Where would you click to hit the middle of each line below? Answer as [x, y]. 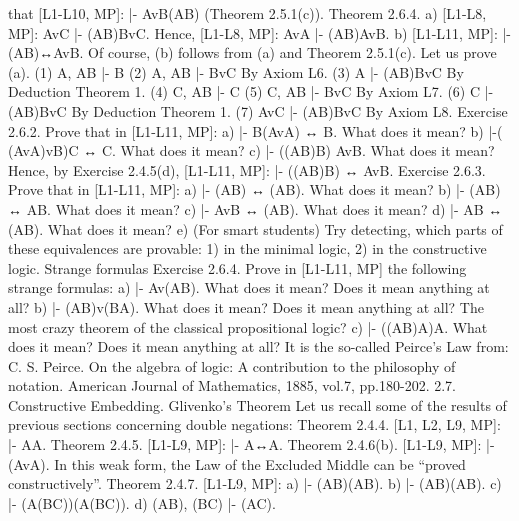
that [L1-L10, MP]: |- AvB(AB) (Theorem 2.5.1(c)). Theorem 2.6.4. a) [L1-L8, [247, 13]
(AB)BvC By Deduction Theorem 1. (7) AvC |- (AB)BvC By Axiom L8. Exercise [258, 110]
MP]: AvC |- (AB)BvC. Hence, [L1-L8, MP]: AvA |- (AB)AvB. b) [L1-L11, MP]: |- [260, 32]
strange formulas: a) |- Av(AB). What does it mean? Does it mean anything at [249, 287]
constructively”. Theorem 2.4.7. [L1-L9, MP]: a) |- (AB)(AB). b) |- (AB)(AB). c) [255, 483]
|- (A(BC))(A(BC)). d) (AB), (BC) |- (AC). [142, 502]
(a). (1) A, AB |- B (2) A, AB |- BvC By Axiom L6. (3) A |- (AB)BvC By [236, 71]
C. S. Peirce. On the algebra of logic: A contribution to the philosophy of [232, 365]
